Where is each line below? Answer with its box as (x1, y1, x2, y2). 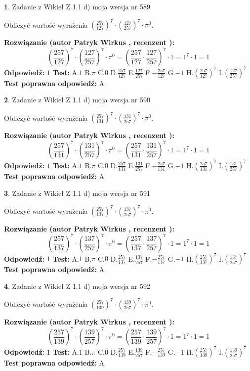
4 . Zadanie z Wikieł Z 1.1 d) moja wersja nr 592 (4, 280, 151, 291)
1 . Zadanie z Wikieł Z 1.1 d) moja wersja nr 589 (4, 1, 151, 11)
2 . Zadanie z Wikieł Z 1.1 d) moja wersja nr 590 (4, 94, 151, 105)
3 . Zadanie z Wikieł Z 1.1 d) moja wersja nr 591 (4, 187, 151, 198)
